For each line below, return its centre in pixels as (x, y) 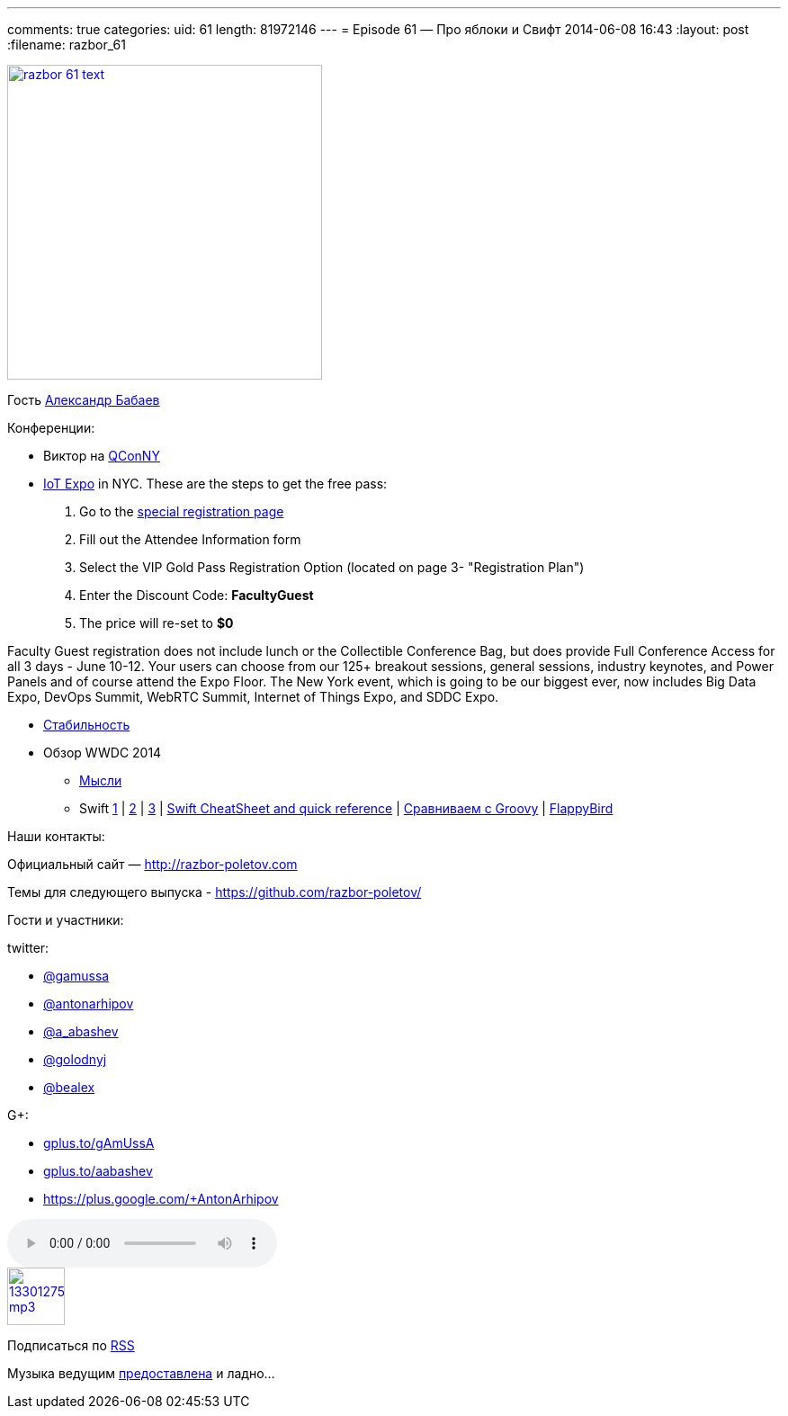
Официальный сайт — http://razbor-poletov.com (152, 864)
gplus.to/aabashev (98, 1171)
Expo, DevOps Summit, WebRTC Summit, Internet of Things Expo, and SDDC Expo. (253, 697)
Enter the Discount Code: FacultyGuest (197, 595)
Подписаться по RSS (71, 1345)
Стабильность (87, 725)
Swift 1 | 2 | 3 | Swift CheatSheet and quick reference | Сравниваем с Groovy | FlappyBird (346, 808)
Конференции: (51, 428)
